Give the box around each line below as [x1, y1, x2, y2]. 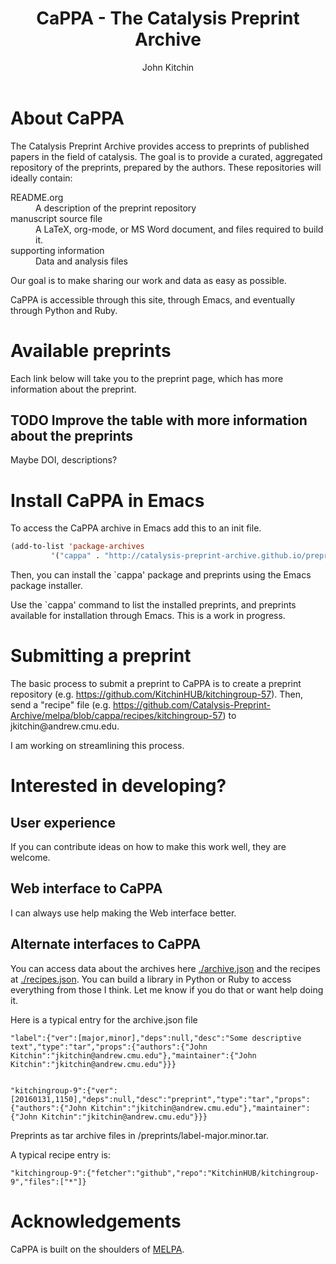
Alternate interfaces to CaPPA [10, 936, 202, 953]
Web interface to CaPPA [10, 880, 163, 897]
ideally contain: [10, 172, 73, 184]
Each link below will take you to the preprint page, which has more [10, 372, 284, 384]
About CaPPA [10, 107, 125, 129]
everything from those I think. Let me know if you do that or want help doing [10, 983, 324, 996]
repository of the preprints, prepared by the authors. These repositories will [10, 161, 322, 173]
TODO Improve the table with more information [10, 412, 308, 429]
